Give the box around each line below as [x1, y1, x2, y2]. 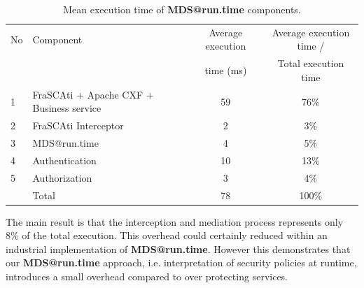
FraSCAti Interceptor [32, 118, 124, 133]
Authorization [32, 170, 92, 185]
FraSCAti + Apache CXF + [32, 87, 154, 101]
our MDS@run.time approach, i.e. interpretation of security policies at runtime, [6, 255, 357, 270]
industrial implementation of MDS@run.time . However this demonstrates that [6, 241, 351, 256]
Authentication [32, 152, 97, 167]
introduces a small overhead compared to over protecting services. [6, 269, 288, 283]
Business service [32, 101, 101, 115]
